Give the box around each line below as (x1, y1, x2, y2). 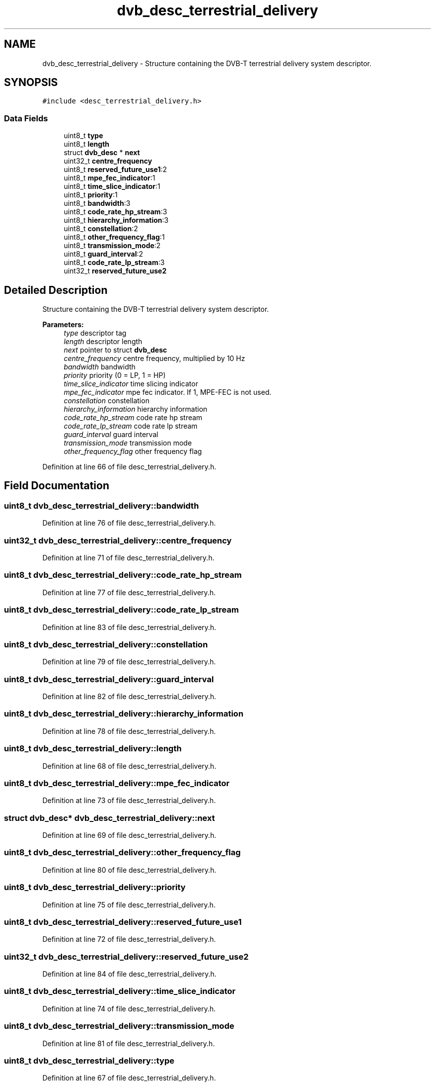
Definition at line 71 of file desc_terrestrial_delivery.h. (42, 553, 215, 562)
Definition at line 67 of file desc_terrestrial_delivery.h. (42, 1074, 216, 1083)
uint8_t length (64, 140, 110, 149)
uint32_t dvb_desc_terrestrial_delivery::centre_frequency (4, 535, 232, 545)
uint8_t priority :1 (64, 190, 118, 199)
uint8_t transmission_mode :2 (64, 241, 161, 250)
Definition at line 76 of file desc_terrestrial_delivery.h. (42, 519, 216, 528)
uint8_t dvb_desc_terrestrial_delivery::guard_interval (4, 674, 214, 684)
